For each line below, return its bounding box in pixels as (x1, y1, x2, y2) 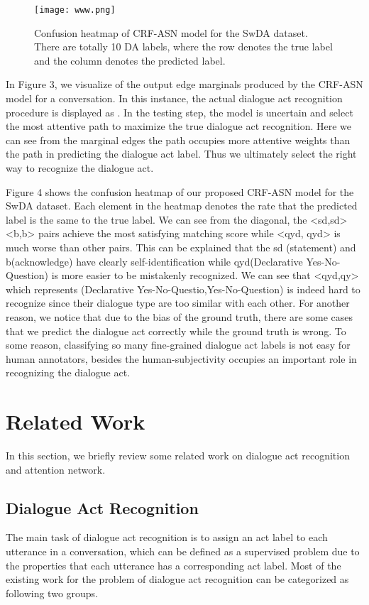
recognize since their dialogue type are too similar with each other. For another (6, 295, 350, 310)
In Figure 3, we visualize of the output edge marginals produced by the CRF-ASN (6, 77, 363, 92)
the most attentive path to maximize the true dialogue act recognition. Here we (6, 119, 352, 133)
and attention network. (6, 462, 106, 476)
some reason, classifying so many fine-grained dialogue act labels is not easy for (6, 337, 351, 352)
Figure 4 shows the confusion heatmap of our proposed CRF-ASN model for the (6, 184, 354, 199)
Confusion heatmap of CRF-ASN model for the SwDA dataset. (34, 25, 308, 40)
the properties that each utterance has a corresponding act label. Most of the (6, 557, 341, 572)
